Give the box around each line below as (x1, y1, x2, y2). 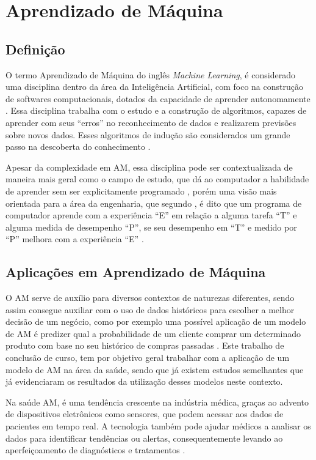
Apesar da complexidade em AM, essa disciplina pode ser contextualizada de (5, 160, 293, 173)
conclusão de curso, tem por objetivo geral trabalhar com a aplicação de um (5, 351, 290, 364)
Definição (5, 39, 65, 58)
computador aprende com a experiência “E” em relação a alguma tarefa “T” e (5, 209, 297, 221)
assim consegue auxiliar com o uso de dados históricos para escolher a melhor (5, 303, 295, 316)
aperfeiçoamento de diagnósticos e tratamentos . (5, 443, 185, 456)
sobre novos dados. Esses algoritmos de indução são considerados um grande (5, 128, 290, 141)
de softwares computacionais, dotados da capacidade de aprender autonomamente (5, 92, 311, 105)
